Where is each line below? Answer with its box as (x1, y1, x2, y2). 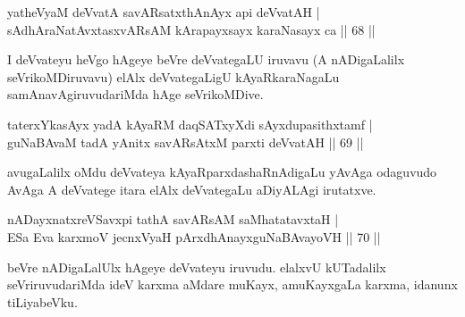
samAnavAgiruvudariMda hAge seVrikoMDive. (7, 85, 264, 104)
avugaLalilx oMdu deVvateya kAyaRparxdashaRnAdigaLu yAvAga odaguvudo (7, 163, 437, 181)
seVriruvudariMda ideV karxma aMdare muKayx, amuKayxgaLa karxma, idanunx (7, 275, 458, 294)
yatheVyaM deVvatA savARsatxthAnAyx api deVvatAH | (7, 3, 320, 21)
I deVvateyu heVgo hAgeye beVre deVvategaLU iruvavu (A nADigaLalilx (7, 50, 405, 69)
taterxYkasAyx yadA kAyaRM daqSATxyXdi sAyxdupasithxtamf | (7, 114, 373, 133)
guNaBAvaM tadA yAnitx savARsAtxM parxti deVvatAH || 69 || (7, 132, 364, 151)
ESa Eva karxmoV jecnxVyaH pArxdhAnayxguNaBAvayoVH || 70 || (7, 227, 381, 246)
